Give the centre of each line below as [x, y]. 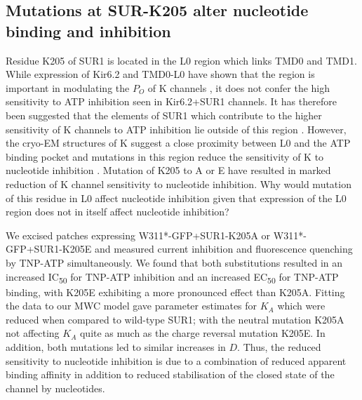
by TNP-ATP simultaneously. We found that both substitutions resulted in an [174, 262]
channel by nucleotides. [55, 388]
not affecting [33, 333]
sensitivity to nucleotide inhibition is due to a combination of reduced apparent [176, 360]
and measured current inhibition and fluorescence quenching [223, 249]
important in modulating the [68, 87]
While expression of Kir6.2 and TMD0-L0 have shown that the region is [160, 74]
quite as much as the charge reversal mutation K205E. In [202, 333]
